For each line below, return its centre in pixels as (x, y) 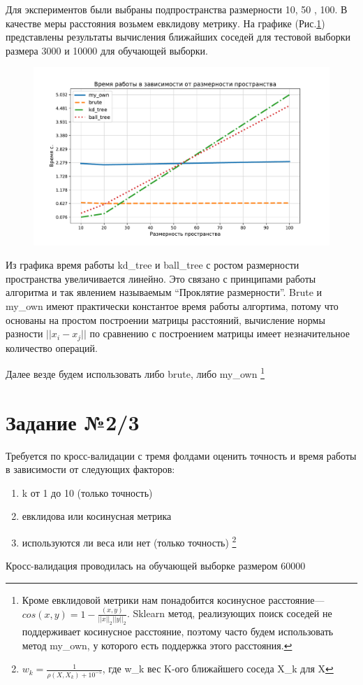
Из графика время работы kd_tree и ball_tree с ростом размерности (153, 265)
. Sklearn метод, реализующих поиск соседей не (229, 613)
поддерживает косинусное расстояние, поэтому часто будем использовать (178, 631)
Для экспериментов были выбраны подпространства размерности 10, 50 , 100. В (177, 9)
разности (24, 333)
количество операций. (52, 347)
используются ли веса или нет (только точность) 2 (129, 541)
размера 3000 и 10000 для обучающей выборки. (107, 50)
